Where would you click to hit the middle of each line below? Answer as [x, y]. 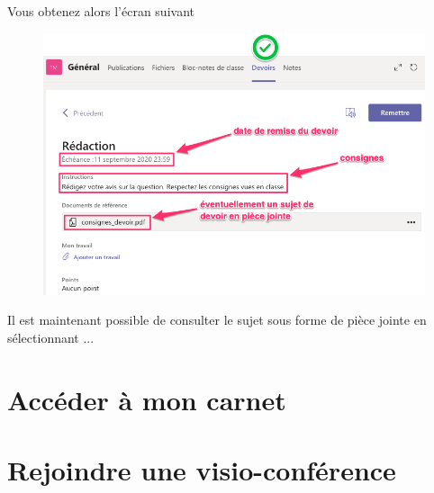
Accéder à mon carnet [147, 399]
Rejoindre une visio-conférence [202, 469]
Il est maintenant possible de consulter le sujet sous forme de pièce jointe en [217, 320]
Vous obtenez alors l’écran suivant [101, 11]
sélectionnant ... [51, 337]
